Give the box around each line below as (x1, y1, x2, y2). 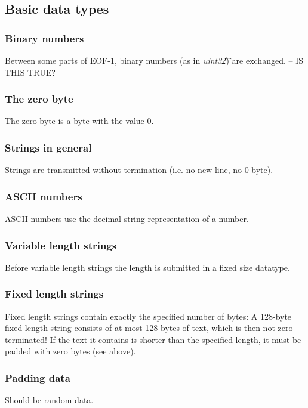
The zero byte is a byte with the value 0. (5, 115, 154, 127)
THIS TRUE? (5, 66, 56, 78)
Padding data (5, 370, 70, 385)
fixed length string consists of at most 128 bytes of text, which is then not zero (5, 322, 293, 334)
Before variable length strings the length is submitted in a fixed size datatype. (5, 261, 290, 273)
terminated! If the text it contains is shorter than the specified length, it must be (5, 333, 301, 345)
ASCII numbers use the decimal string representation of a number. (5, 212, 249, 225)
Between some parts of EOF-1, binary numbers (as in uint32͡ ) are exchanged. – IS (5, 54, 303, 66)
